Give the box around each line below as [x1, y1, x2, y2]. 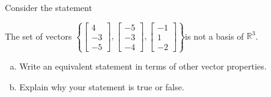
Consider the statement [5, 1, 92, 13]
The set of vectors [5, 29, 72, 42]
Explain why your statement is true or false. [19, 80, 184, 93]
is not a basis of [185, 29, 244, 42]
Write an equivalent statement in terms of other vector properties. [19, 60, 267, 73]
